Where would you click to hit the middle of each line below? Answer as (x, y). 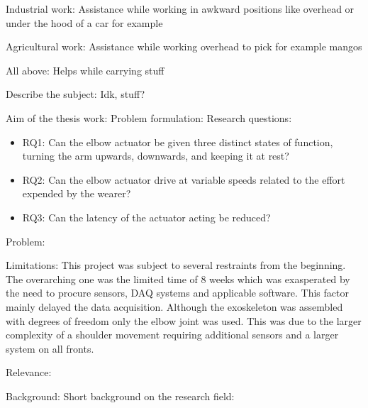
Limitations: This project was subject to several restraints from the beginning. (176, 265)
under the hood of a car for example (84, 22)
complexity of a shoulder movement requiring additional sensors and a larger (172, 335)
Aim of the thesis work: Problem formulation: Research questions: (149, 117)
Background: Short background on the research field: (120, 396)
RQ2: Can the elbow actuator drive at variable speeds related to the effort (184, 179)
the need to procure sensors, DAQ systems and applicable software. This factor (177, 293)
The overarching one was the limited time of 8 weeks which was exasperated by (178, 279)
